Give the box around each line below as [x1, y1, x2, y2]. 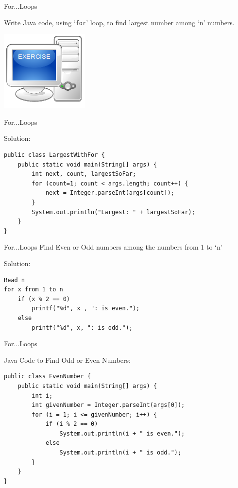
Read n [4, 276, 25, 284]
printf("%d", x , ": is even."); [32, 305, 140, 312]
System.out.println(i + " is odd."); [59, 449, 182, 456]
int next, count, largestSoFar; [32, 170, 136, 178]
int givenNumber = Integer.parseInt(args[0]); [32, 402, 185, 409]
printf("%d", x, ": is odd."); [32, 324, 133, 331]
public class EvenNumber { [4, 373, 91, 380]
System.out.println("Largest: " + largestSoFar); [32, 208, 195, 216]
